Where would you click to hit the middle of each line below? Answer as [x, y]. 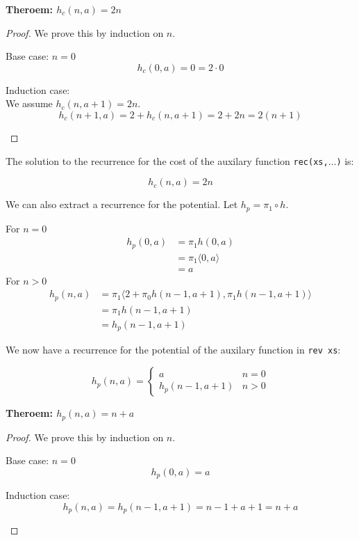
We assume [29, 103]
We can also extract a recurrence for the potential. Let [122, 204]
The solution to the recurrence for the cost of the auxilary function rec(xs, [167, 160]
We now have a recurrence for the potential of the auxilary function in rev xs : [173, 350]
